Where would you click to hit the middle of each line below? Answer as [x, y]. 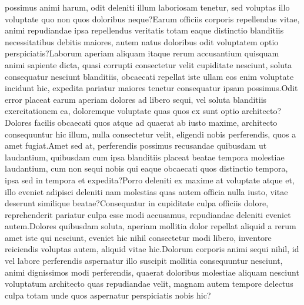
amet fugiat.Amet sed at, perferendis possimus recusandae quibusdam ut [136, 145]
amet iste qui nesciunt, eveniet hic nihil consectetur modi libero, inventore [138, 237]
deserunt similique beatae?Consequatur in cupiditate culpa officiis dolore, [137, 203]
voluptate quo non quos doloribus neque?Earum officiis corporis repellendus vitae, [152, 19]
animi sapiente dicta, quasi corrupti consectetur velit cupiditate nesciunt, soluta [148, 64]
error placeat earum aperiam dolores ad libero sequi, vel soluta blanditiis [136, 99]
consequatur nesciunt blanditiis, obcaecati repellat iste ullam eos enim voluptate [149, 76]
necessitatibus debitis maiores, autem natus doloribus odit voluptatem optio [142, 41]
